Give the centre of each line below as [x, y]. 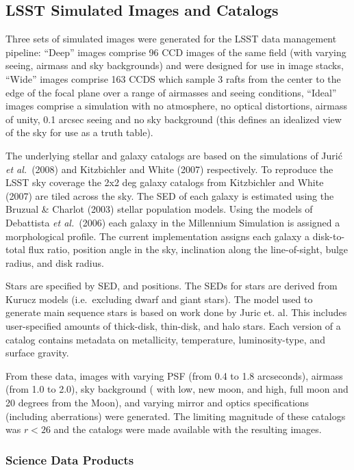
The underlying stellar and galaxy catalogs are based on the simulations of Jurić [174, 155]
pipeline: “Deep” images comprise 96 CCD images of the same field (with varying [176, 52]
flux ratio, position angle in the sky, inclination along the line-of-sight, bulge [188, 249]
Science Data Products [70, 459]
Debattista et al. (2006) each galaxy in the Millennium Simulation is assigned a [173, 222]
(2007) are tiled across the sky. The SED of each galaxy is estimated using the [170, 195]
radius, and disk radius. [55, 262]
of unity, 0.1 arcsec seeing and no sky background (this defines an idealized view [174, 119]
